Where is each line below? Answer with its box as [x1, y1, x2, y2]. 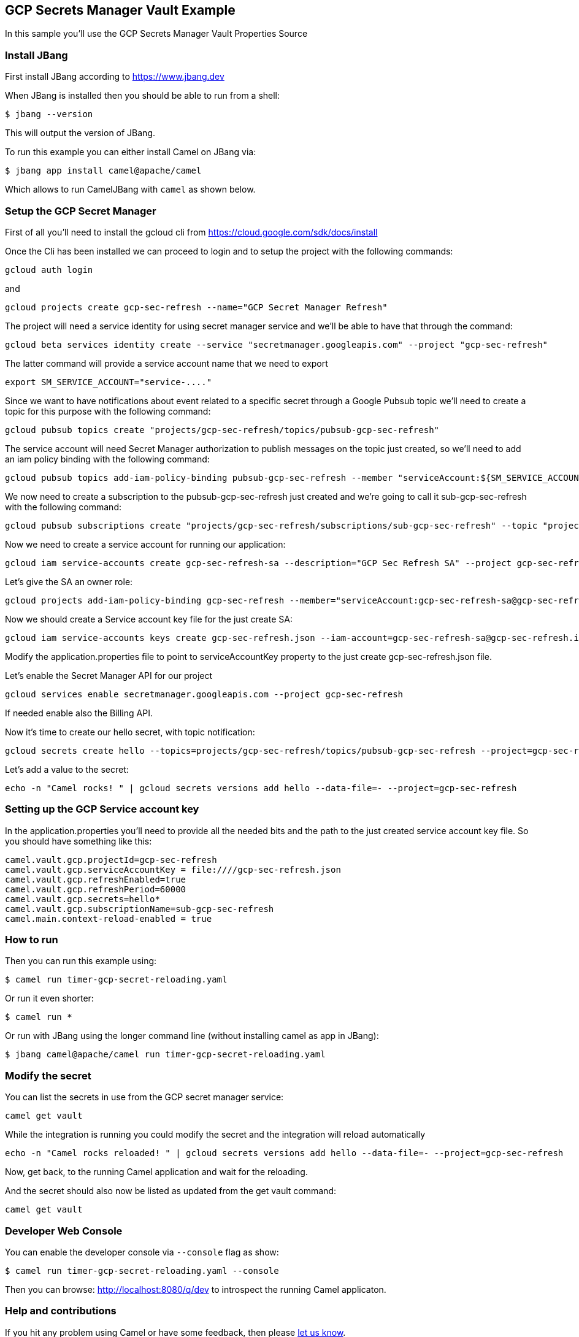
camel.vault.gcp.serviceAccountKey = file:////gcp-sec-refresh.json [5, 864, 341, 875]
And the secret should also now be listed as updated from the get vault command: [5, 1186, 336, 1197]
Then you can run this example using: [5, 956, 157, 967]
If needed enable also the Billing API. [5, 707, 153, 718]
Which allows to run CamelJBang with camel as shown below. [5, 184, 256, 195]
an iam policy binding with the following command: [5, 453, 210, 464]
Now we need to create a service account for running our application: [5, 538, 286, 550]
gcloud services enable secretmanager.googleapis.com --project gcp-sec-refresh [5, 689, 404, 699]
